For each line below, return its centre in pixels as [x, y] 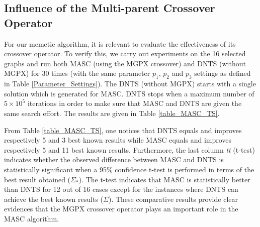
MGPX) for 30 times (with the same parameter [77, 73]
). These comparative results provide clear [173, 199]
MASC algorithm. [31, 218]
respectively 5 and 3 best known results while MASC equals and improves [118, 140]
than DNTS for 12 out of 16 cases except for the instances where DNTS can [121, 189]
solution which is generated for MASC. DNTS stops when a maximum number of [129, 93]
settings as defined [223, 73]
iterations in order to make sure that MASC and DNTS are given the [135, 103]
